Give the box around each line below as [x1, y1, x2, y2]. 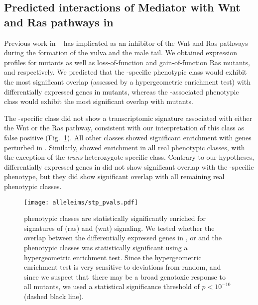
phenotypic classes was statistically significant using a [24, 242, 188, 252]
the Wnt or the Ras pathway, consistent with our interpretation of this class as [4, 122, 244, 133]
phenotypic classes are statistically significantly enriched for [24, 213, 206, 223]
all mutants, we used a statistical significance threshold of [24, 281, 200, 292]
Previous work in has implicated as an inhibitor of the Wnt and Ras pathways [4, 37, 248, 48]
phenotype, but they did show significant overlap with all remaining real [4, 171, 225, 182]
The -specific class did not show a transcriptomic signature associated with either [4, 112, 253, 123]
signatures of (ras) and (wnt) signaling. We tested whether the [24, 222, 215, 233]
